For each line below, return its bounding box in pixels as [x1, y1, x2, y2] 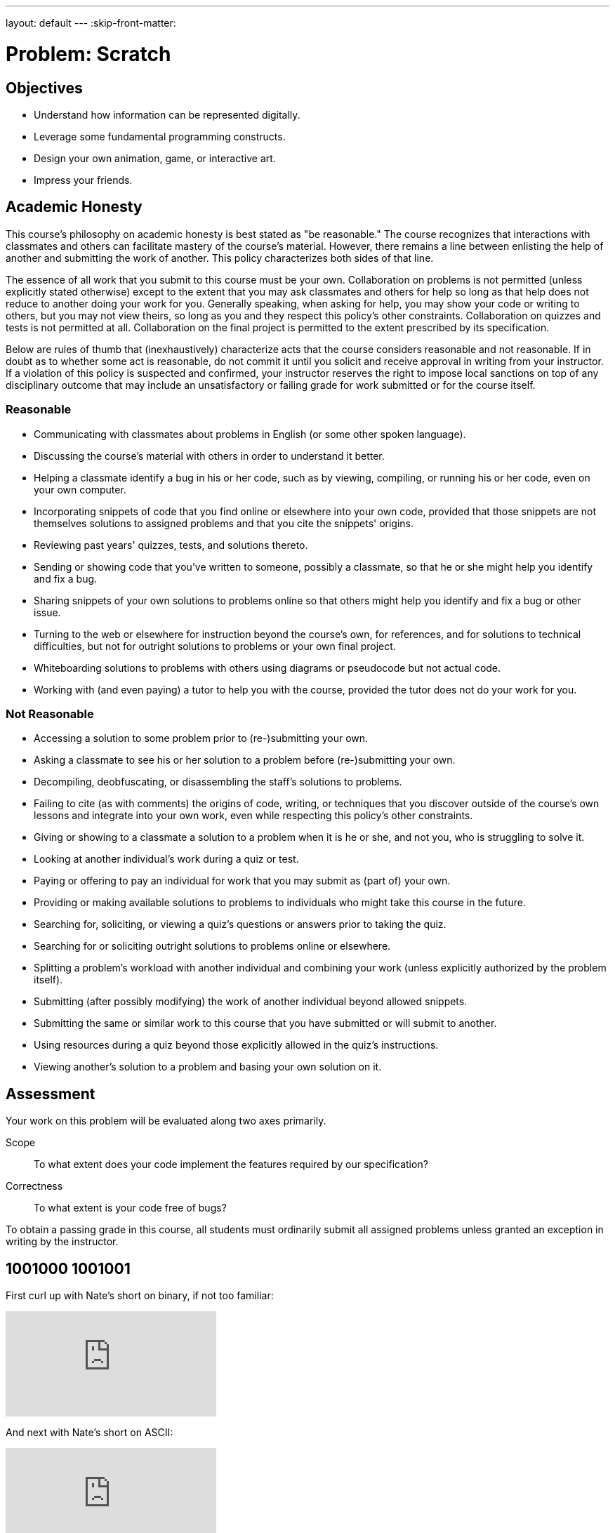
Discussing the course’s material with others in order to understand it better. [34, 449, 385, 462]
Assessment [6, 1084, 95, 1103]
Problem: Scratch [6, 41, 171, 66]
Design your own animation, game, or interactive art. [34, 152, 276, 164]
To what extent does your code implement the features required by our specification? [34, 1158, 428, 1171]
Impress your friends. [34, 173, 133, 186]
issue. [34, 606, 61, 618]
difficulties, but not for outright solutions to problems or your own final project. [34, 639, 396, 652]
